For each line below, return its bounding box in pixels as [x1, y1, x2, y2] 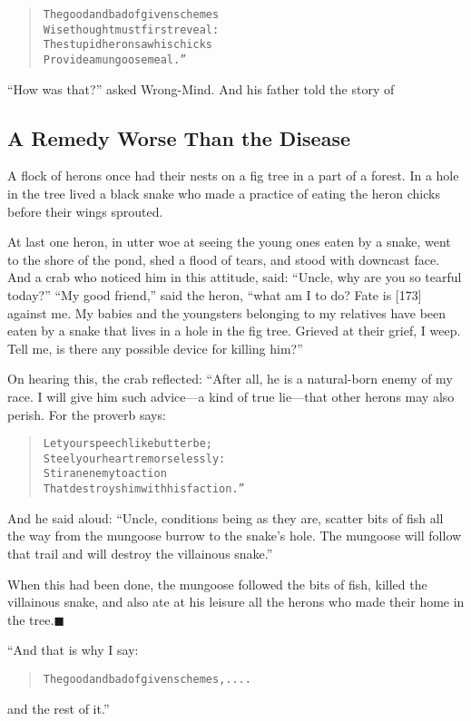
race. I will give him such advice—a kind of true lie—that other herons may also [7, 386, 455, 405]
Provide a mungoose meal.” [43, 53, 187, 66]
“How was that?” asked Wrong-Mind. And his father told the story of [7, 79, 395, 98]
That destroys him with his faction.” [43, 482, 245, 496]
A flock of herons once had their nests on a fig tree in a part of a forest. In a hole [7, 166, 459, 185]
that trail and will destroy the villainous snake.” [7, 543, 273, 562]
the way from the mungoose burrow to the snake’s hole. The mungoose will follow [7, 526, 462, 545]
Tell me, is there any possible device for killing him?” [7, 338, 303, 357]
